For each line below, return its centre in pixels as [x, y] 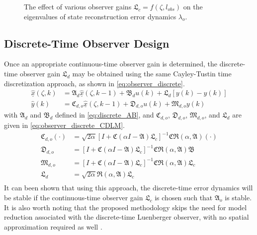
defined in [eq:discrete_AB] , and [104, 115]
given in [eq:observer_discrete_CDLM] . [64, 125]
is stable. [238, 197]
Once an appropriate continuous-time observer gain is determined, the [111, 64]
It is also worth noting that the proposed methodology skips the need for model [126, 207]
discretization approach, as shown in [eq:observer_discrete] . [94, 83]
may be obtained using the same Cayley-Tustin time [152, 73]
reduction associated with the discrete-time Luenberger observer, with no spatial [127, 217]
